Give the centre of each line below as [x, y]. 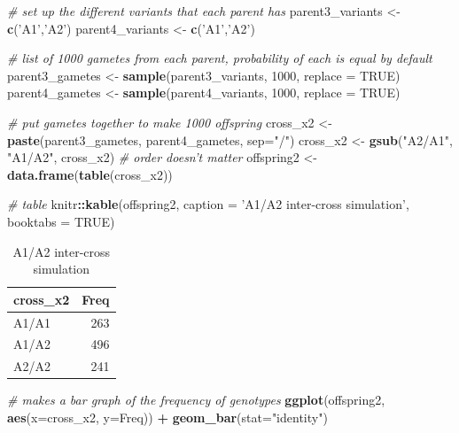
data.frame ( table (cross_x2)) [90, 174]
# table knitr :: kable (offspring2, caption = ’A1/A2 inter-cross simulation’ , [208, 204]
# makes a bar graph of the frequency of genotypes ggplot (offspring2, [196, 400]
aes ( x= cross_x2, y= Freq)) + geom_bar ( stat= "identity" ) [167, 417]
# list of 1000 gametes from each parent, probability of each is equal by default [220, 58]
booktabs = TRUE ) [61, 221]
